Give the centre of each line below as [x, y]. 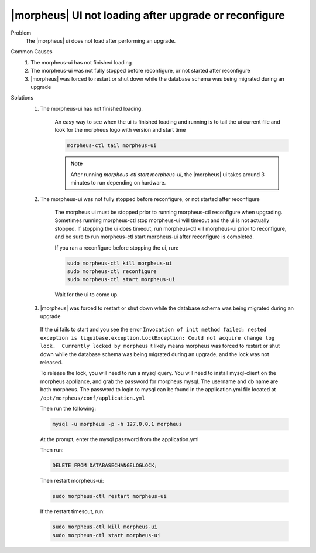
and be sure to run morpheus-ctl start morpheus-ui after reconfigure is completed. [154, 237]
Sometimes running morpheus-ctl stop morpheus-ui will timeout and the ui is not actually [162, 220]
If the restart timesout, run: [72, 511]
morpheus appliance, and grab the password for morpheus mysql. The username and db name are [159, 381]
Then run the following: [68, 408]
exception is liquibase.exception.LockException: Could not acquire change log [157, 338]
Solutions [22, 98]
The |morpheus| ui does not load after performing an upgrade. [101, 40]
